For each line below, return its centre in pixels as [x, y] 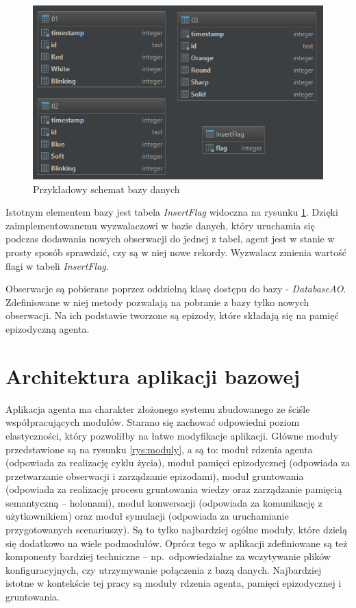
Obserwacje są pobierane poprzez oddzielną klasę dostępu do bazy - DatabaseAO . [176, 289]
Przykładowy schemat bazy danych [106, 189]
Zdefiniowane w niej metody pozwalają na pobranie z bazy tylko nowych [157, 302]
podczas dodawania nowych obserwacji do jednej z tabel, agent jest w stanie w [170, 239]
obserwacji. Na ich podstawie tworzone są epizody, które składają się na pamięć [172, 315]
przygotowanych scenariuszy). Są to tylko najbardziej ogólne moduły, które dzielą [176, 530]
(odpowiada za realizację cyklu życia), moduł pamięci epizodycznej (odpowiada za [178, 463]
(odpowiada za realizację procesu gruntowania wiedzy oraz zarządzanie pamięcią [174, 489]
